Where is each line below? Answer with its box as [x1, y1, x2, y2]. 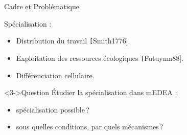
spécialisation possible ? [16, 104, 89, 115]
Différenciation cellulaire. [16, 70, 95, 80]
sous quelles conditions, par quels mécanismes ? [16, 121, 163, 132]
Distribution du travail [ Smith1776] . [16, 35, 130, 46]
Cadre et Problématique [4, 1, 79, 11]
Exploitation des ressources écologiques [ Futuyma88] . [16, 52, 184, 63]
